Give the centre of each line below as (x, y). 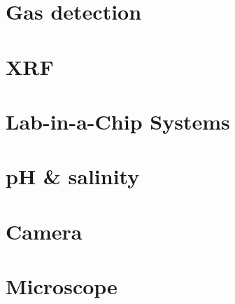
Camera (44, 231)
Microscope (62, 286)
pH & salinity (73, 176)
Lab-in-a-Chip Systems (118, 121)
